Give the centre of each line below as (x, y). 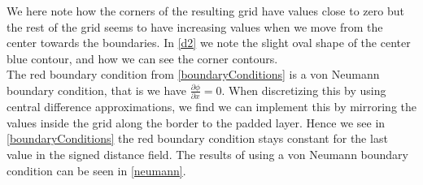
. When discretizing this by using (304, 90)
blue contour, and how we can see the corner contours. (142, 58)
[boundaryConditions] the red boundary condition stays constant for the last (197, 138)
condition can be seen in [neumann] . (96, 170)
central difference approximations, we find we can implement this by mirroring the (211, 107)
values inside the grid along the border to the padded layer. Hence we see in (196, 122)
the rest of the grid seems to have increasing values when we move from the (195, 26)
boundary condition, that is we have (97, 90)
